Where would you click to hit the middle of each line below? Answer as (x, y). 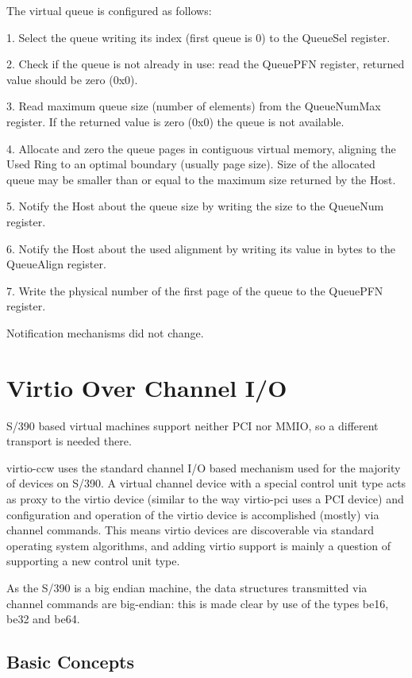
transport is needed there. (69, 441)
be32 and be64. (43, 619)
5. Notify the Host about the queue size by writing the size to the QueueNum (195, 206)
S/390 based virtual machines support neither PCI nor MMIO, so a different (193, 425)
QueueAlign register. (56, 264)
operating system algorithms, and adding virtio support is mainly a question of (199, 545)
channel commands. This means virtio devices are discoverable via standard (190, 530)
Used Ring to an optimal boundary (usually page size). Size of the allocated (191, 164)
